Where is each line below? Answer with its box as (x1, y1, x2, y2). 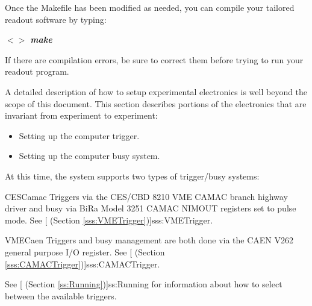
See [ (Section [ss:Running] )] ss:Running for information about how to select (5, 278, 282, 290)
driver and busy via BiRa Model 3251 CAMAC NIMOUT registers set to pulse (5, 202, 296, 214)
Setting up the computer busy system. (19, 149, 160, 162)
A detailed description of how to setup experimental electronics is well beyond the (5, 85, 308, 98)
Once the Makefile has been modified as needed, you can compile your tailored (5, 1, 295, 13)
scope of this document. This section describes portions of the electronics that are (5, 97, 307, 110)
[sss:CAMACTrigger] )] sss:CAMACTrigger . (5, 257, 160, 270)
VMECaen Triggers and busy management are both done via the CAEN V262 (5, 234, 293, 246)
